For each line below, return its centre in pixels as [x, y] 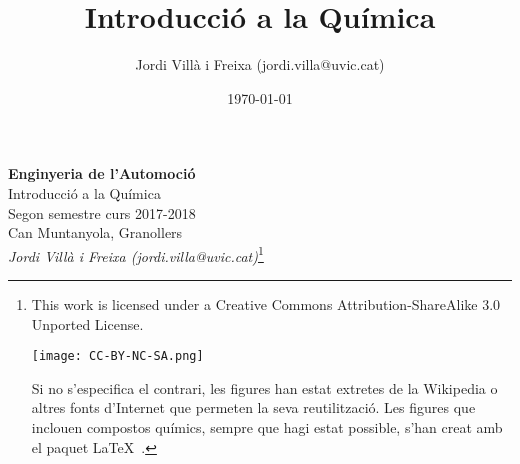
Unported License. [87, 323]
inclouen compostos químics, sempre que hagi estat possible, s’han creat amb [267, 426]
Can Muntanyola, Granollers [95, 232]
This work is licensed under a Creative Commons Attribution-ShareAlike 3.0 [266, 303]
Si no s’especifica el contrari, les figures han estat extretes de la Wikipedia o [264, 387]
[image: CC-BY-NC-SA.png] [117, 356]
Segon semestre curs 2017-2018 [102, 212]
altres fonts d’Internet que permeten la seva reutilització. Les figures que [253, 407]
